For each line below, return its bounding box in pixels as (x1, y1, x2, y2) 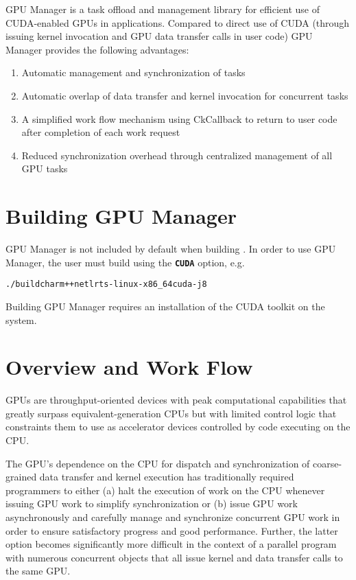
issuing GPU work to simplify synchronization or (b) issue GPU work (5, 496, 298, 511)
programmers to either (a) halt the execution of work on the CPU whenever (5, 483, 325, 497)
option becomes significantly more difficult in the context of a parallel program (5, 537, 337, 551)
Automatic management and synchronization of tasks (21, 65, 246, 80)
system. (5, 312, 37, 327)
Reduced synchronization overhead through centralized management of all (21, 148, 333, 162)
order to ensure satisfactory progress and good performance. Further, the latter (5, 523, 338, 537)
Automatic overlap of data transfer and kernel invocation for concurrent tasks (21, 88, 348, 102)
